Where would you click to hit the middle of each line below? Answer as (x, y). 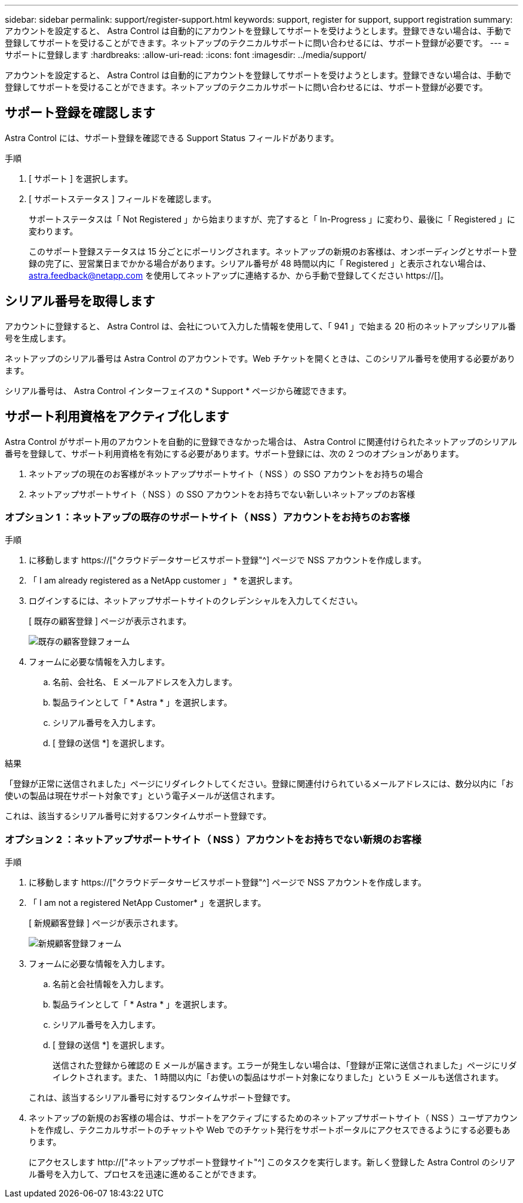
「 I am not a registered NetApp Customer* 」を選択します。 (147, 903)
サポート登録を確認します (80, 113)
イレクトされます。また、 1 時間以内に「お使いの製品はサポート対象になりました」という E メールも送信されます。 (278, 1077)
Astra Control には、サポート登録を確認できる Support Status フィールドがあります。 (172, 138)
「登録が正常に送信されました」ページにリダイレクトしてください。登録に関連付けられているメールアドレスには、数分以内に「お (259, 784)
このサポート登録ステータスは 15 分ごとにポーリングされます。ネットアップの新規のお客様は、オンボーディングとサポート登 (273, 251)
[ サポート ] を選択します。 (81, 178)
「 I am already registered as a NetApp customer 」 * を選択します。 (163, 581)
